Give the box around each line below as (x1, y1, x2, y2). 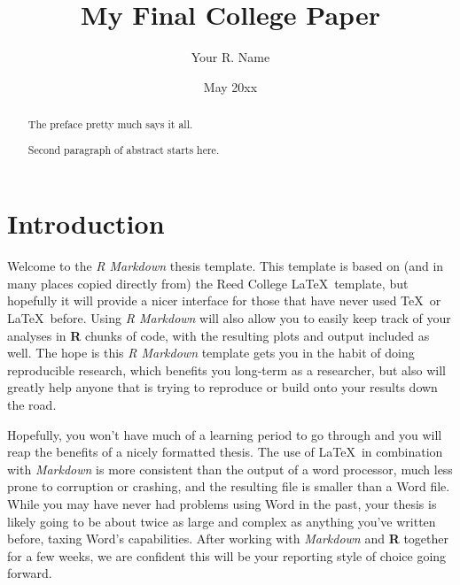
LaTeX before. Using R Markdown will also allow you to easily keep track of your (7, 309, 451, 327)
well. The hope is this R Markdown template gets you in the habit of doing (7, 343, 415, 362)
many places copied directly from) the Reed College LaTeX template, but (7, 273, 409, 292)
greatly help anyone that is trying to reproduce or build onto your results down (7, 378, 438, 396)
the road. (7, 396, 57, 413)
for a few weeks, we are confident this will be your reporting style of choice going (7, 546, 447, 565)
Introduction (7, 205, 165, 242)
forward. (7, 564, 52, 582)
